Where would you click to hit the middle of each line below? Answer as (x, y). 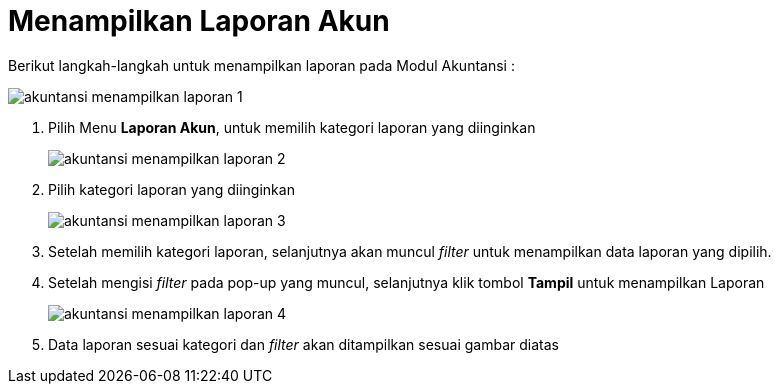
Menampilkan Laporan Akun (199, 21)
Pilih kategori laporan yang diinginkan (171, 189)
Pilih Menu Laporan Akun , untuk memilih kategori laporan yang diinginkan (292, 127)
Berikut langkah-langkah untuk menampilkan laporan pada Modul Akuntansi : (261, 65)
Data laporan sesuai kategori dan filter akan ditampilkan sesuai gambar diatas (303, 344)
